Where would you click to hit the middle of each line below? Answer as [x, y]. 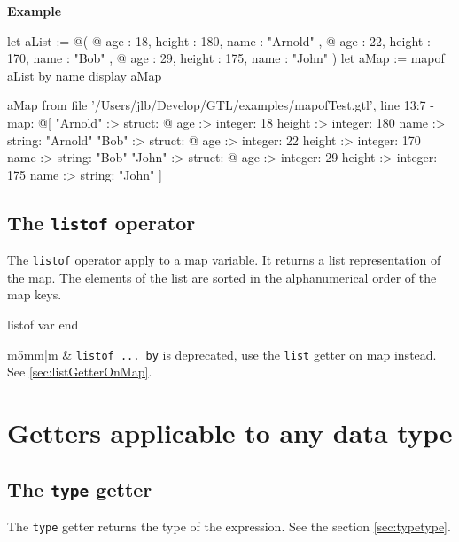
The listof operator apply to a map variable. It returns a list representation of [224, 260]
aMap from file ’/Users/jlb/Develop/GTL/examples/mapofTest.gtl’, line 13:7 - [221, 105]
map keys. [35, 294]
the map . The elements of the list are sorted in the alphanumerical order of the [222, 277]
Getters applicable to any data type [230, 432]
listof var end [43, 324]
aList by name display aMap [85, 75]
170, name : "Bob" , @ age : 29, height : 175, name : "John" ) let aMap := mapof [226, 58]
